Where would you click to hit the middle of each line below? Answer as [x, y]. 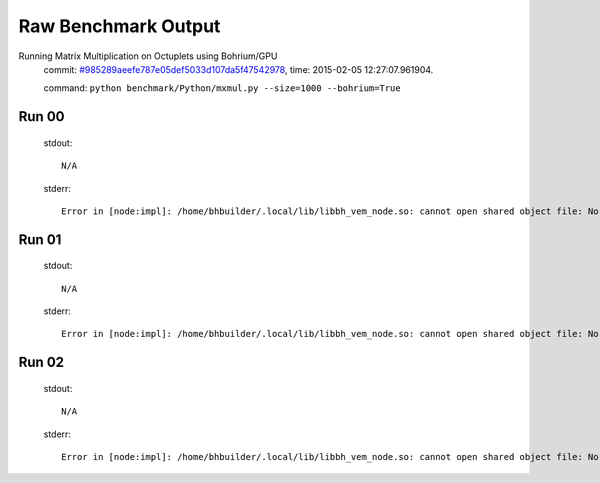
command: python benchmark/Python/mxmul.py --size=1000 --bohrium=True [222, 88]
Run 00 [41, 116]
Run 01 [40, 239]
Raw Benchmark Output [119, 26]
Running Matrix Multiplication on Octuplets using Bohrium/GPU [148, 56]
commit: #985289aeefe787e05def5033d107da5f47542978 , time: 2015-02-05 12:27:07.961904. [238, 69]
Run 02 [41, 362]
